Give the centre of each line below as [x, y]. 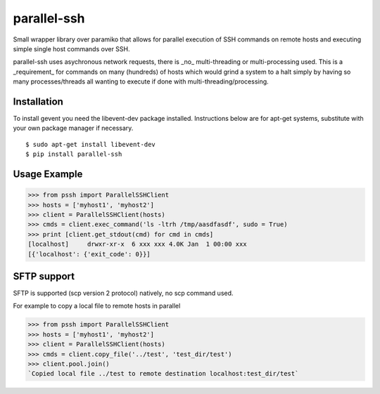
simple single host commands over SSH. [71, 48]
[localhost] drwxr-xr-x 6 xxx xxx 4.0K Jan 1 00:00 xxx [137, 244]
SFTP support [44, 276]
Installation [38, 101]
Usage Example [48, 174]
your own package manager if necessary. [73, 128]
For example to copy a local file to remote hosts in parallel [97, 306]
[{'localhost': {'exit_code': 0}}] [89, 254]
